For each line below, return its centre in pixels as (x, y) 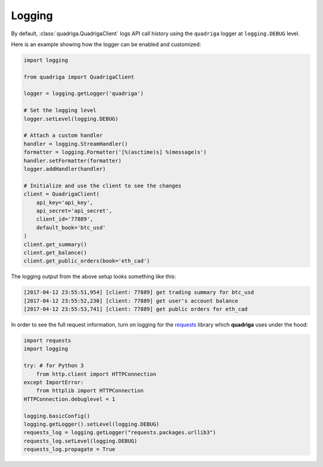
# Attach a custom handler (63, 135)
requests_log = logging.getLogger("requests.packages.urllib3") (120, 433)
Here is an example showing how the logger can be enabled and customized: (106, 44)
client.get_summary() (55, 244)
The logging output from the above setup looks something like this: (94, 277)
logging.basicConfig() (57, 416)
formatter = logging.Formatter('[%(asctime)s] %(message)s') (115, 152)
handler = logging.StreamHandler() (76, 144)
